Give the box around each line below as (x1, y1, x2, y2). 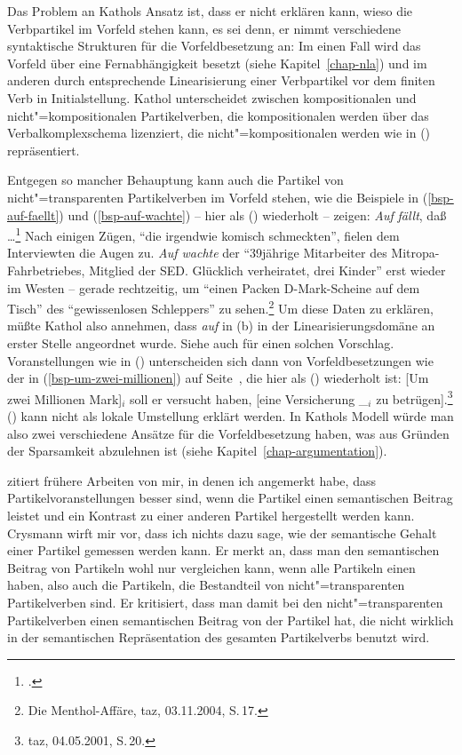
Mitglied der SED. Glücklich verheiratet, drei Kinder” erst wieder (89, 260, 446, 279)
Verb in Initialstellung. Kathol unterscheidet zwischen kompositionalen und (7, 88, 417, 107)
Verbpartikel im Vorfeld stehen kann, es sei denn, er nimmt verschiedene (7, 19, 402, 37)
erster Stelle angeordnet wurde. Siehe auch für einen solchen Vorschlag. (7, 334, 394, 352)
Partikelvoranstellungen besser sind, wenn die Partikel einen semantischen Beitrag (7, 489, 453, 507)
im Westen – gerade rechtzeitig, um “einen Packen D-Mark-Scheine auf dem (7, 278, 420, 297)
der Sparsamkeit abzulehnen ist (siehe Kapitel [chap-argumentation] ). (7, 441, 387, 460)
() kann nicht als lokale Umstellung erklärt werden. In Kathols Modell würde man (7, 407, 454, 425)
